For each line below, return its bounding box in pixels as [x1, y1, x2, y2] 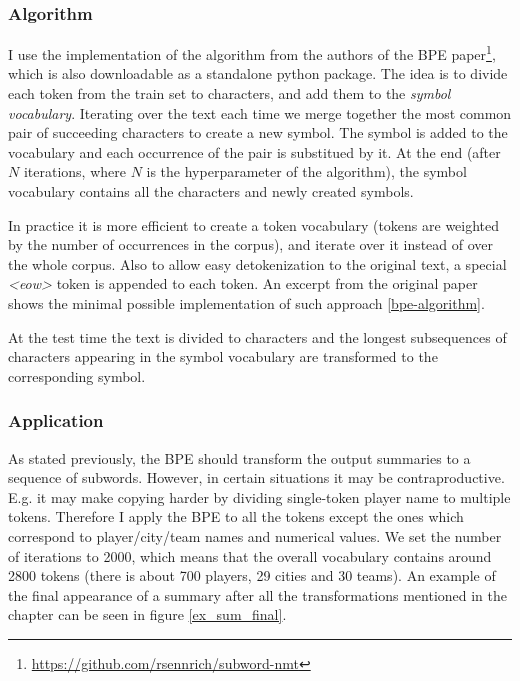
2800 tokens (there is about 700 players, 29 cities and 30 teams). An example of [8, 565, 496, 586]
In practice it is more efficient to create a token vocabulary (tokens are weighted [8, 214, 500, 235]
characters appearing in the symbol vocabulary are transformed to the [8, 346, 438, 367]
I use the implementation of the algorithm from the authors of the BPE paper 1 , [8, 41, 496, 64]
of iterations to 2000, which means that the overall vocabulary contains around [8, 545, 492, 566]
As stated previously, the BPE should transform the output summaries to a [8, 447, 471, 468]
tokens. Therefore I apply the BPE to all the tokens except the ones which [8, 506, 464, 527]
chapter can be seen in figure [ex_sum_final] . [8, 604, 287, 625]
